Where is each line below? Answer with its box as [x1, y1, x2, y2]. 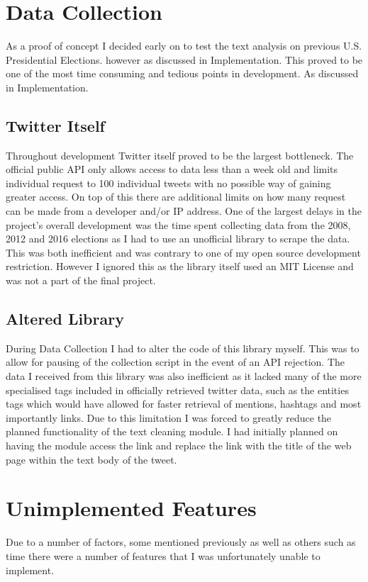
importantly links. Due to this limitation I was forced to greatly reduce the [6, 410, 332, 425]
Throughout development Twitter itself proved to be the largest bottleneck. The [6, 147, 354, 162]
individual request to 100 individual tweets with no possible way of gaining [6, 175, 331, 190]
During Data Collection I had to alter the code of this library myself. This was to [6, 340, 359, 355]
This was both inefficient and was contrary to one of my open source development [6, 245, 361, 259]
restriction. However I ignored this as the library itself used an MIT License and [6, 259, 354, 274]
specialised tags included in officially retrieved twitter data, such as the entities [6, 382, 349, 397]
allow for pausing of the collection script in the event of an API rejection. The [6, 354, 345, 369]
